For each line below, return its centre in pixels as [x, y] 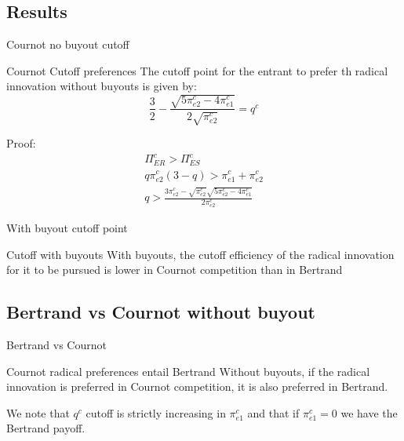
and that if [273, 412]
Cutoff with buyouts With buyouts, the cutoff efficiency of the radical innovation [200, 254]
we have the [369, 412]
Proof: [21, 142]
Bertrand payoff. [46, 428]
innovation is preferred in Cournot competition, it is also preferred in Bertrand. [197, 386]
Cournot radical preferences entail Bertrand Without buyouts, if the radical [188, 371]
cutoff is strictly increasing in [156, 412]
